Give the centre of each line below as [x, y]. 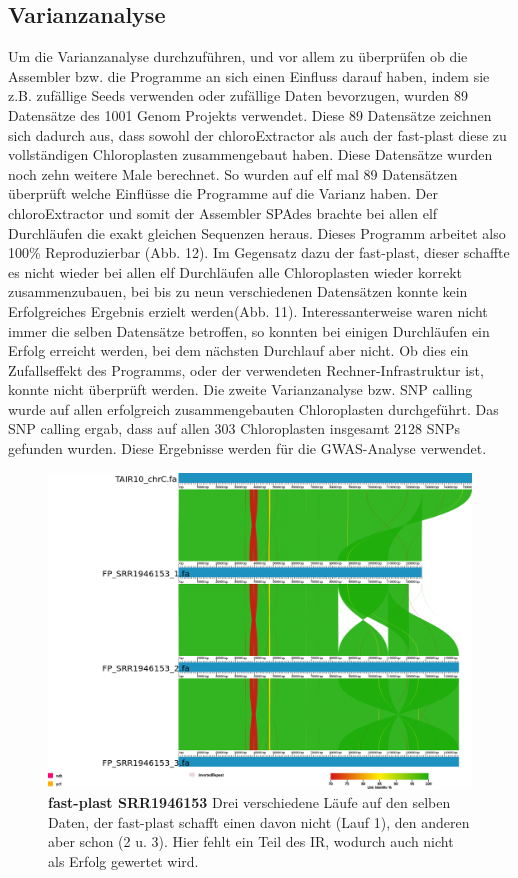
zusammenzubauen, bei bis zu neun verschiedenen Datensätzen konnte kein [238, 291]
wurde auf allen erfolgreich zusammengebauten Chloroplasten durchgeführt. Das [253, 408]
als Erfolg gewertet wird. [123, 860]
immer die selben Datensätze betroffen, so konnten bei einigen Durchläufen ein [249, 330]
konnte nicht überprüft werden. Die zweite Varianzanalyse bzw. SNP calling [240, 389]
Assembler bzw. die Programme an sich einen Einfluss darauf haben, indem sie [249, 75]
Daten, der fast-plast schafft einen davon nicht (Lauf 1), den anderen [259, 821]
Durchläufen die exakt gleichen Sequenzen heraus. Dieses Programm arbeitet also [257, 232]
